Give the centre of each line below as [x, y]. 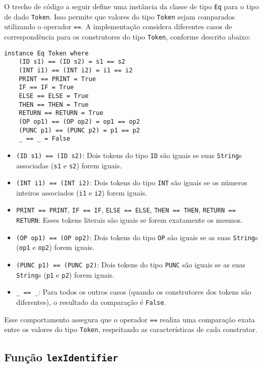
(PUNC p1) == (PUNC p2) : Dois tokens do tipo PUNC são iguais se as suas [131, 265]
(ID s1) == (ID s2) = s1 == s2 [72, 62]
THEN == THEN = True [54, 104]
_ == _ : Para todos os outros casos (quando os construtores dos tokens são [134, 292]
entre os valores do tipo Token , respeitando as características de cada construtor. [131, 329]
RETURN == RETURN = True [61, 113]
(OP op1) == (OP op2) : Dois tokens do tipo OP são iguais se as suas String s [137, 237]
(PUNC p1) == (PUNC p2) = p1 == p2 [79, 130]
